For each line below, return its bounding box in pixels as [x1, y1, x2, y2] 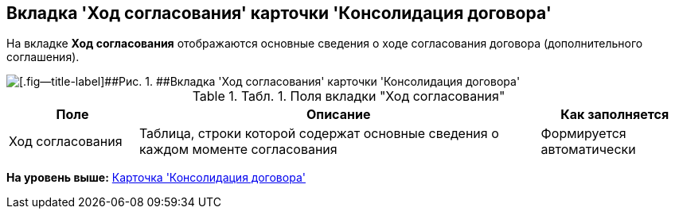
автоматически [540, 141, 636, 158]
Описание [306, 106, 371, 123]
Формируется [540, 125, 626, 142]
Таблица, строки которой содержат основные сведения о [139, 125, 499, 142]
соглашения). [6, 50, 80, 64]
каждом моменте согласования [139, 141, 337, 158]
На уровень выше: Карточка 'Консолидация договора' [6, 171, 306, 185]
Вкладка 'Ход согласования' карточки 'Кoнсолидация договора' [6, 3, 552, 23]
